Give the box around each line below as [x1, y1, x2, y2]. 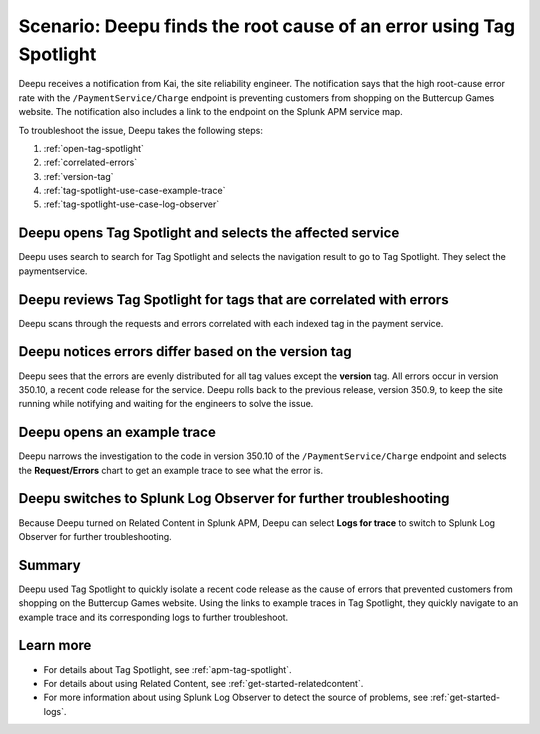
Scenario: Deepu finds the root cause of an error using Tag [18, 15, 516, 37]
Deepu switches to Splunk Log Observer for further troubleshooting [18, 490, 450, 507]
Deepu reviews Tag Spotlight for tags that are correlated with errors [18, 291, 449, 308]
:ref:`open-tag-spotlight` [43, 142, 145, 154]
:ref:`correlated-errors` [43, 156, 138, 169]
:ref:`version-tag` [43, 170, 114, 182]
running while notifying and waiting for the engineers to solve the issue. [18, 398, 314, 410]
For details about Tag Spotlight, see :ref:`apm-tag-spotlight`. [43, 663, 292, 675]
